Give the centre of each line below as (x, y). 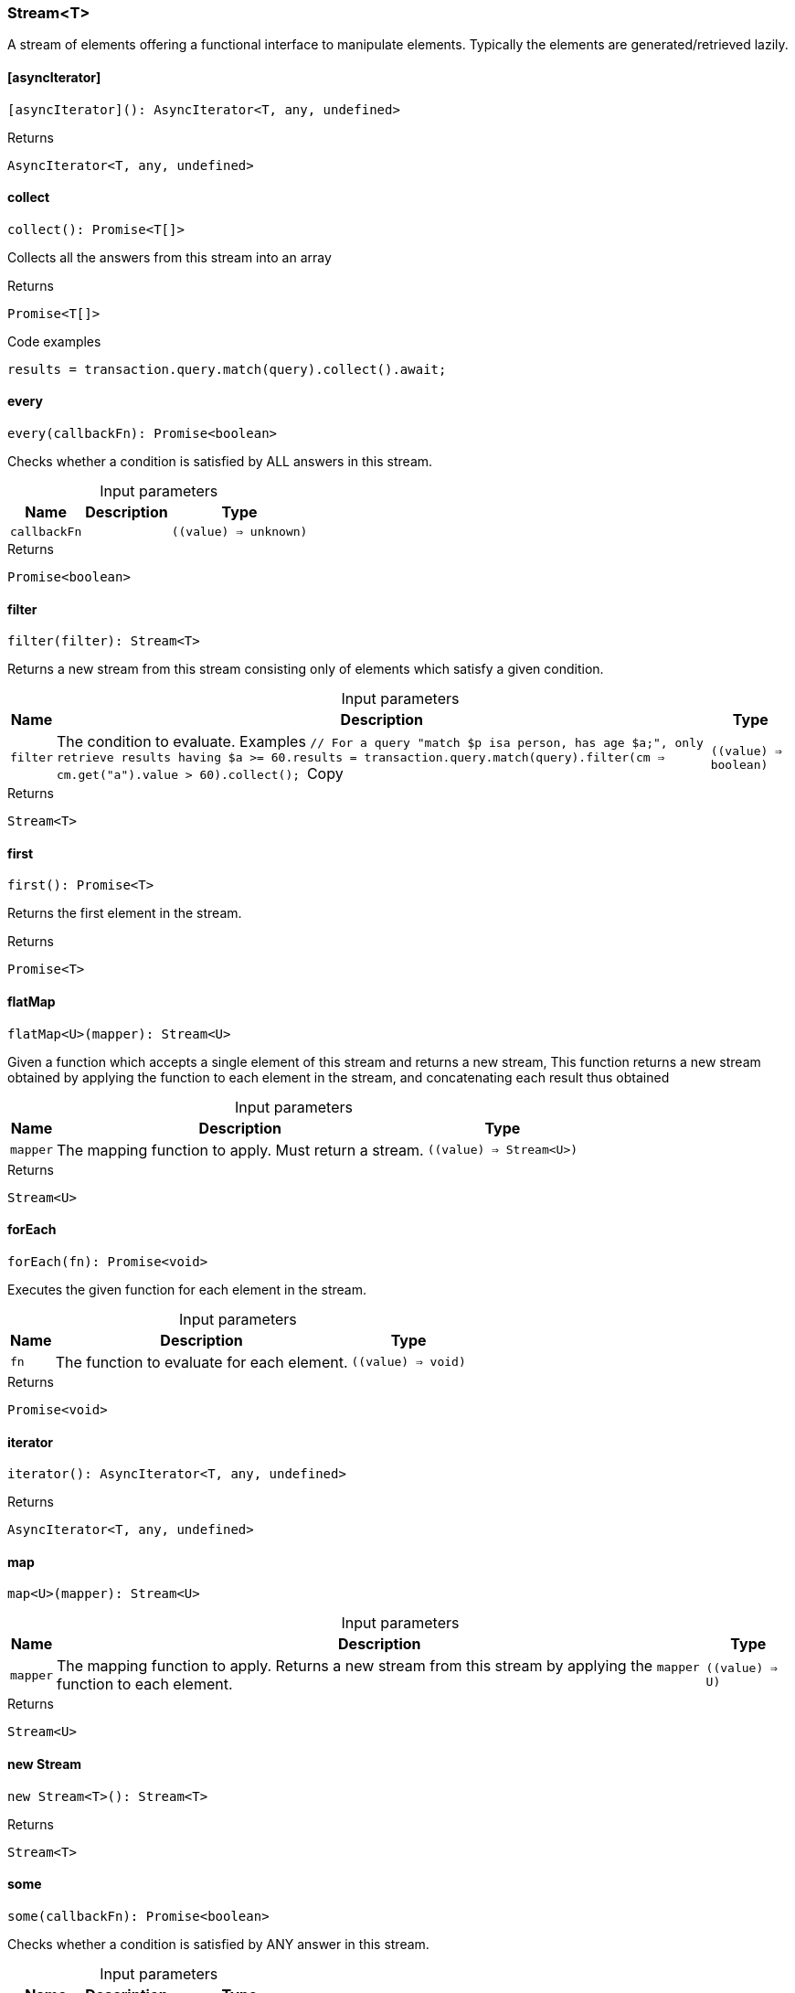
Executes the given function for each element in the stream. (187, 1289)
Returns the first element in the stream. (125, 913)
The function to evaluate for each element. (201, 1362)
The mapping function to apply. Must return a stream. (240, 1150)
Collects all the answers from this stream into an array (170, 257)
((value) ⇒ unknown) (239, 532)
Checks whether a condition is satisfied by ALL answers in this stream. (220, 462)
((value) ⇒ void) (408, 1362)
